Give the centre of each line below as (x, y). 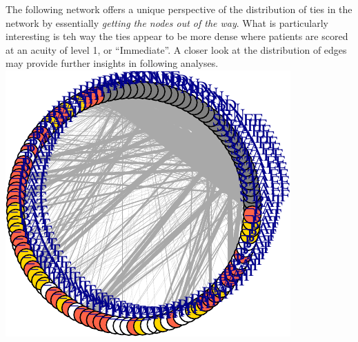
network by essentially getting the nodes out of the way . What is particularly (167, 22)
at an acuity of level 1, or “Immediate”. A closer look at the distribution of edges (176, 49)
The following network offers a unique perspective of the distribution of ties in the (179, 9)
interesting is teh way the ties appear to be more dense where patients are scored (177, 36)
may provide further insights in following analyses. (112, 63)
